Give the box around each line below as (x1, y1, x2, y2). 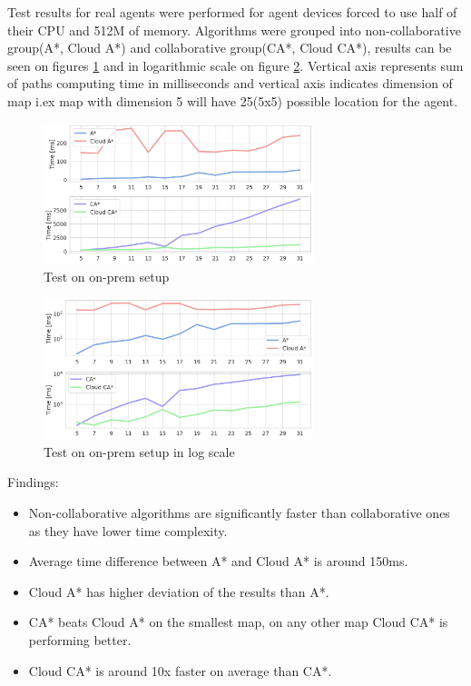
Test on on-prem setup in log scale (44, 442, 235, 461)
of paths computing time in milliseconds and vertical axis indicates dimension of (7, 74, 453, 93)
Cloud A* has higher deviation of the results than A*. (28, 582, 329, 601)
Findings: (7, 472, 59, 492)
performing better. (28, 631, 132, 650)
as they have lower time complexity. (28, 521, 228, 540)
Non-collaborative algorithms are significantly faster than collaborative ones (28, 503, 450, 522)
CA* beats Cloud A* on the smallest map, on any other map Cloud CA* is (28, 612, 448, 631)
